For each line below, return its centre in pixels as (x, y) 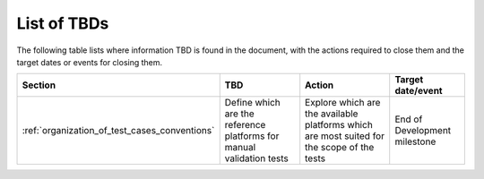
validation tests (256, 158)
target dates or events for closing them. (90, 62)
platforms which (339, 125)
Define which (253, 103)
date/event (419, 91)
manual (240, 148)
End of (409, 119)
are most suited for (345, 136)
